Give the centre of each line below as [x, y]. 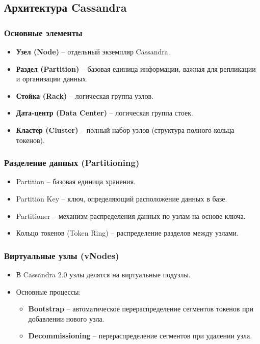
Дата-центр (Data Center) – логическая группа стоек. [105, 113]
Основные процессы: [48, 291]
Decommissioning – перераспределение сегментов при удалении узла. [140, 336]
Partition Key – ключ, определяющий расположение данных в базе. [122, 198]
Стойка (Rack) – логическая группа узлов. [85, 95]
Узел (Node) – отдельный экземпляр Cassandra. [93, 51]
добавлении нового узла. [66, 318]
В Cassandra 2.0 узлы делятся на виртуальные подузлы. [103, 274]
